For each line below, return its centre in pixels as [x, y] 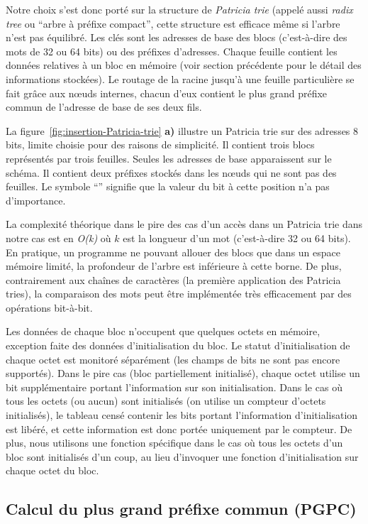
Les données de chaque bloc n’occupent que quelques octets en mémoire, [163, 331]
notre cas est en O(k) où [58, 238]
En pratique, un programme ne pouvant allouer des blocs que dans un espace [173, 252]
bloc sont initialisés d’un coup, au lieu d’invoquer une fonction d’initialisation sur [182, 456]
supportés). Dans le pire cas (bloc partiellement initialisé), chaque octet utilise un [183, 373]
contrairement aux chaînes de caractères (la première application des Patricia [173, 279]
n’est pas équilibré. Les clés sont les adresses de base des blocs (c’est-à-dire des [177, 37]
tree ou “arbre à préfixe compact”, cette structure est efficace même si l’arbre [173, 23]
